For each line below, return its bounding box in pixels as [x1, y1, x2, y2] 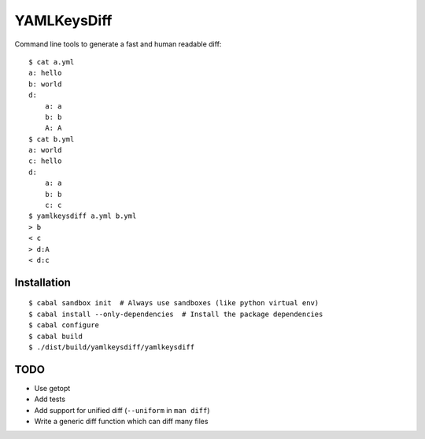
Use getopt [34, 383, 71, 393]
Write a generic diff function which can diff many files [34, 417, 209, 426]
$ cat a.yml [28, 57, 75, 66]
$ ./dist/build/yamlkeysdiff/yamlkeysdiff [28, 342, 195, 352]
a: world [28, 146, 62, 155]
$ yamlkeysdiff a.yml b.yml [28, 212, 137, 220]
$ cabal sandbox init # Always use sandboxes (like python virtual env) [28, 299, 320, 308]
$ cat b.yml [28, 135, 75, 143]
